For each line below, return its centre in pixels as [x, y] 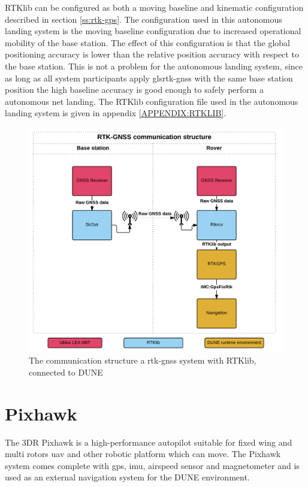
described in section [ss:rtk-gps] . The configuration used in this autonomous [144, 19]
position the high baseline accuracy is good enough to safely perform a [135, 90]
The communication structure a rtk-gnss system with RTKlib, [143, 360]
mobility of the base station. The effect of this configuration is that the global [147, 42]
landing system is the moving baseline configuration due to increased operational [153, 31]
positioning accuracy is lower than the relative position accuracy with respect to [152, 54]
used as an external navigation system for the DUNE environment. [127, 477]
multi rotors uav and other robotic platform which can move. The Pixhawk [143, 454]
